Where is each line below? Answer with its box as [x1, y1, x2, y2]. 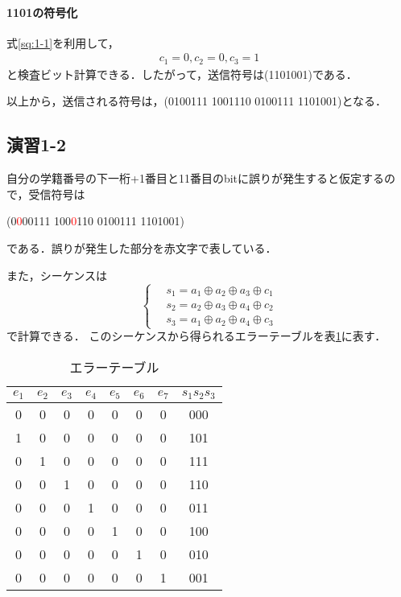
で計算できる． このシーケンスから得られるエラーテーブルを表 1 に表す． [6, 327, 387, 344]
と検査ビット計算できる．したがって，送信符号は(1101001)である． [6, 65, 358, 82]
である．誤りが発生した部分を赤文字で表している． [6, 240, 277, 257]
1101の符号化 [6, 3, 78, 20]
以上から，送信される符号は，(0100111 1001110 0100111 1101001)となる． [6, 93, 387, 109]
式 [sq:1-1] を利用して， [6, 34, 119, 51]
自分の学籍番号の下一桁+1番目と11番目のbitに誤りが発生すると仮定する [6, 170, 385, 187]
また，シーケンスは [6, 266, 108, 283]
